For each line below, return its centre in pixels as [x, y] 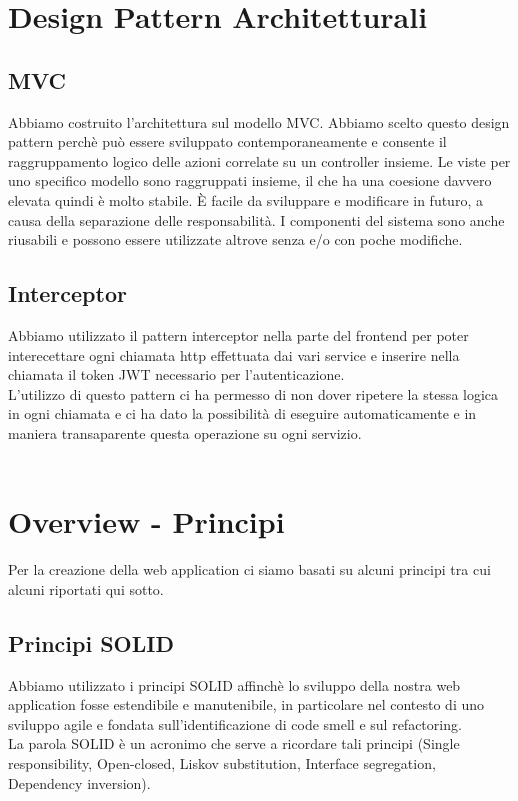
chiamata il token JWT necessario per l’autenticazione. [176, 374]
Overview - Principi [146, 521]
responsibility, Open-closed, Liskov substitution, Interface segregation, [222, 762]
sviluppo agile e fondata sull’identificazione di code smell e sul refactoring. [235, 723]
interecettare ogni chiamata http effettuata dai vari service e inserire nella [234, 354]
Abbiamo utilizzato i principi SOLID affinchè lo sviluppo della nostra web [234, 684]
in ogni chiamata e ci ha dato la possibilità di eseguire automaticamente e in [242, 413]
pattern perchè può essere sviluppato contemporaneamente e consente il [227, 141]
